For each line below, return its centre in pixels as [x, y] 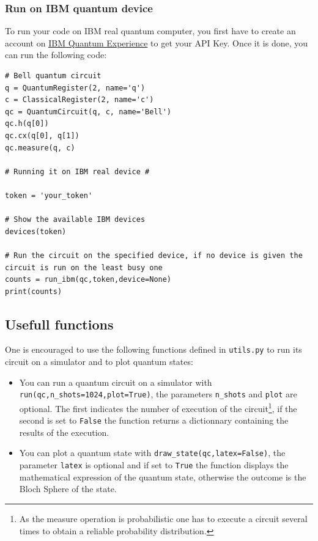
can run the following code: [56, 55]
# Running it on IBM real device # [77, 171]
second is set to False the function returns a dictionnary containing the [154, 420]
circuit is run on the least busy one [84, 267]
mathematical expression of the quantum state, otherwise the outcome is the [163, 477]
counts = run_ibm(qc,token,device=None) [88, 280]
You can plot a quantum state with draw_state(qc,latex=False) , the [152, 453]
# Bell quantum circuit [53, 76]
